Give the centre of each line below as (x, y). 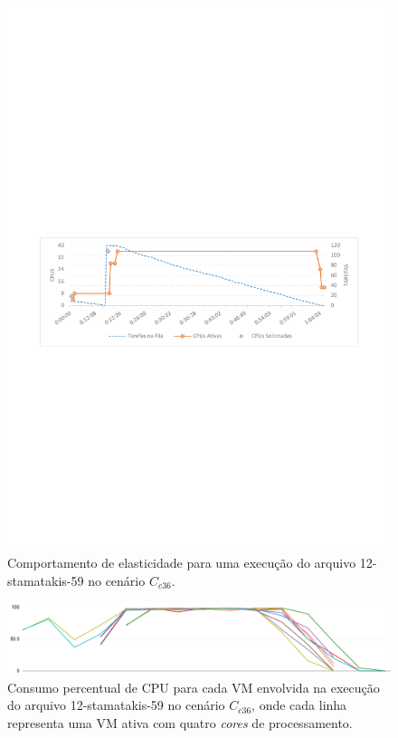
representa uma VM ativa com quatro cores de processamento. (180, 722)
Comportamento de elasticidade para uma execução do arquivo (182, 563)
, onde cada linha (299, 705)
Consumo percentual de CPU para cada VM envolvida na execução (194, 687)
